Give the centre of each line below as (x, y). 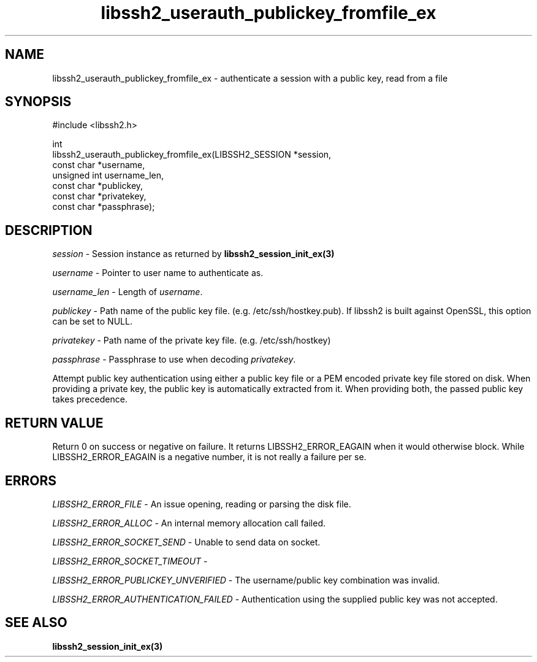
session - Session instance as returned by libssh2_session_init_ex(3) (193, 254)
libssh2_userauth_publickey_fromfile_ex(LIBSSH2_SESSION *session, (192, 155)
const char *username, (99, 165)
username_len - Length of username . (128, 292)
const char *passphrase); (104, 207)
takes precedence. (90, 399)
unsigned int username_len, (108, 175)
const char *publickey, (98, 186)
